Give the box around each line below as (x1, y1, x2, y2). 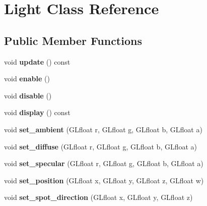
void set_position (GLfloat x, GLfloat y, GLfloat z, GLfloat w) (4, 175, 204, 185)
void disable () (4, 90, 52, 100)
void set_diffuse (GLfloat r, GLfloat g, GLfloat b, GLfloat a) (4, 141, 197, 151)
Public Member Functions (4, 32, 142, 48)
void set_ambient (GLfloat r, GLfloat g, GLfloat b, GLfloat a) (4, 124, 202, 134)
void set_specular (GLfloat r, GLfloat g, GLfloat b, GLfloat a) (4, 158, 203, 169)
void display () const (4, 107, 71, 118)
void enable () (4, 73, 50, 84)
